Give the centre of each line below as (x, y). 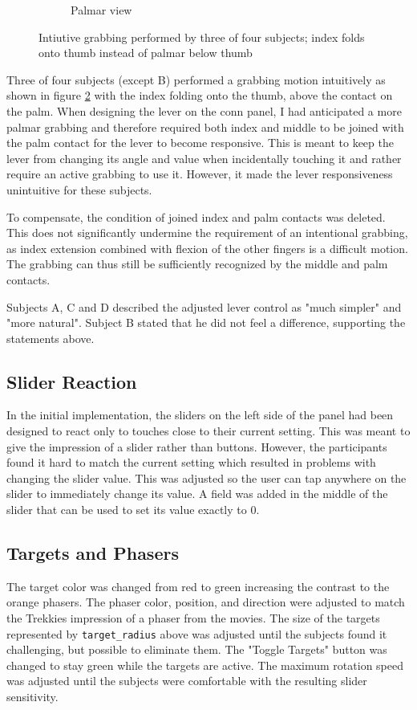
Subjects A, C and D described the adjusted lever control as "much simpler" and (204, 306)
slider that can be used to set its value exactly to (127, 510)
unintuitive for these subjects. (79, 189)
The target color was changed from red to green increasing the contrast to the (198, 586)
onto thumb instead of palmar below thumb (146, 53)
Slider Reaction (72, 381)
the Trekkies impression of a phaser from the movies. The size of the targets (193, 618)
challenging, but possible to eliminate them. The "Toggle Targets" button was (197, 649)
